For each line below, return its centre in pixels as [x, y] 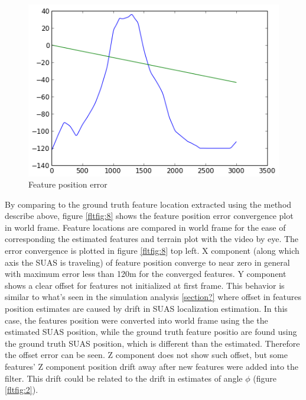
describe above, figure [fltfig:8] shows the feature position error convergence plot [149, 216]
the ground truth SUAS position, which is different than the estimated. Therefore [152, 343]
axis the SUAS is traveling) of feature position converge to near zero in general [147, 262]
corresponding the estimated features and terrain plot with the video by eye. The [152, 239]
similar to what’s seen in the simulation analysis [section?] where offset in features [153, 297]
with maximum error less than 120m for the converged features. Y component [146, 274]
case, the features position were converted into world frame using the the [136, 320]
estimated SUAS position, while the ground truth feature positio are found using [151, 332]
